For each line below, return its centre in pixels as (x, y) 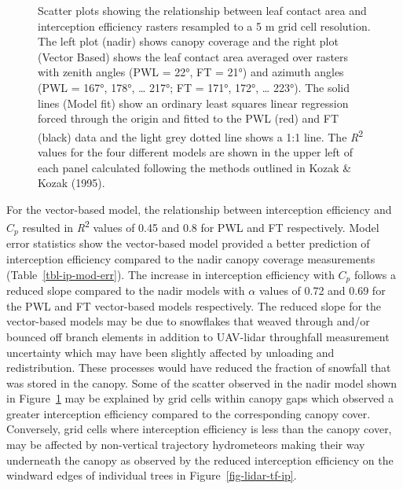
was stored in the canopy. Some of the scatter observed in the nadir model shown (202, 382)
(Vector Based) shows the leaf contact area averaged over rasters (193, 56)
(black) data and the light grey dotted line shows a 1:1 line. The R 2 (201, 135)
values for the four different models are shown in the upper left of (195, 152)
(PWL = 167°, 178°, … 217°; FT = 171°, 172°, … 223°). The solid (194, 87)
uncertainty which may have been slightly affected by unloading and (170, 352)
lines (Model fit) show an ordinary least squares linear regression (193, 103)
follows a (375, 274)
